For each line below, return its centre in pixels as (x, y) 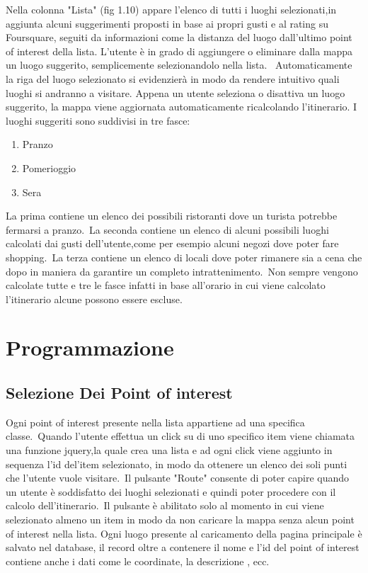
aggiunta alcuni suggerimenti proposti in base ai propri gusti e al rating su (167, 23)
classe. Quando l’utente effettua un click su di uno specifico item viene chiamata (180, 436)
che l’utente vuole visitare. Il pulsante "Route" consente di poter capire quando (178, 478)
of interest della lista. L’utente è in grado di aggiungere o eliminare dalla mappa (179, 51)
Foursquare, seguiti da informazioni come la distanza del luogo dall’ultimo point (179, 37)
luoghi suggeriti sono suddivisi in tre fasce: (98, 120)
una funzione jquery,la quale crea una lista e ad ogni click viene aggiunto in (169, 450)
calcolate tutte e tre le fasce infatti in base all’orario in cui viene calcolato (166, 285)
